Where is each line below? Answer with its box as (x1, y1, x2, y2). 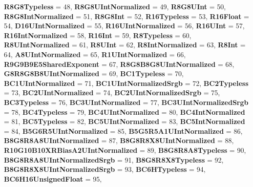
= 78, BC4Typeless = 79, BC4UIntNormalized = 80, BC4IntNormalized (4, 106, 245, 117)
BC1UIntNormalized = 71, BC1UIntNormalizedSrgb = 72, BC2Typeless (4, 78, 249, 88)
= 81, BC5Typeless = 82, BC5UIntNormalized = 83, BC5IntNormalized (4, 116, 245, 126)
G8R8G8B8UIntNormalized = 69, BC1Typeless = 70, (4, 68, 184, 79)
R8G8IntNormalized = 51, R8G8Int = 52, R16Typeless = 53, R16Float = (4, 11, 249, 21)
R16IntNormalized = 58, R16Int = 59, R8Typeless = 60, (4, 30, 191, 40)
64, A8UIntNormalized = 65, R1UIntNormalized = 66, (4, 49, 186, 59)
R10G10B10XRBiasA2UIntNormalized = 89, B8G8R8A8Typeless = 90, (4, 145, 246, 155)
